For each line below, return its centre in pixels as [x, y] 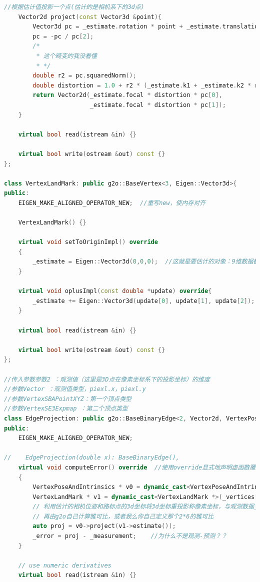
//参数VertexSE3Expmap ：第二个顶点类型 [66, 409]
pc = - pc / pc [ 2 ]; [63, 36]
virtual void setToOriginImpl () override [88, 242]
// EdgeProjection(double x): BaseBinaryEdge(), [92, 458]
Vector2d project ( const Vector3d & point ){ [90, 17]
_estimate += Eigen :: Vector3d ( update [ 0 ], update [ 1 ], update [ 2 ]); [144, 301]
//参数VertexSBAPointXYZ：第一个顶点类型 [68, 399]
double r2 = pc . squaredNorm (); [84, 76]
